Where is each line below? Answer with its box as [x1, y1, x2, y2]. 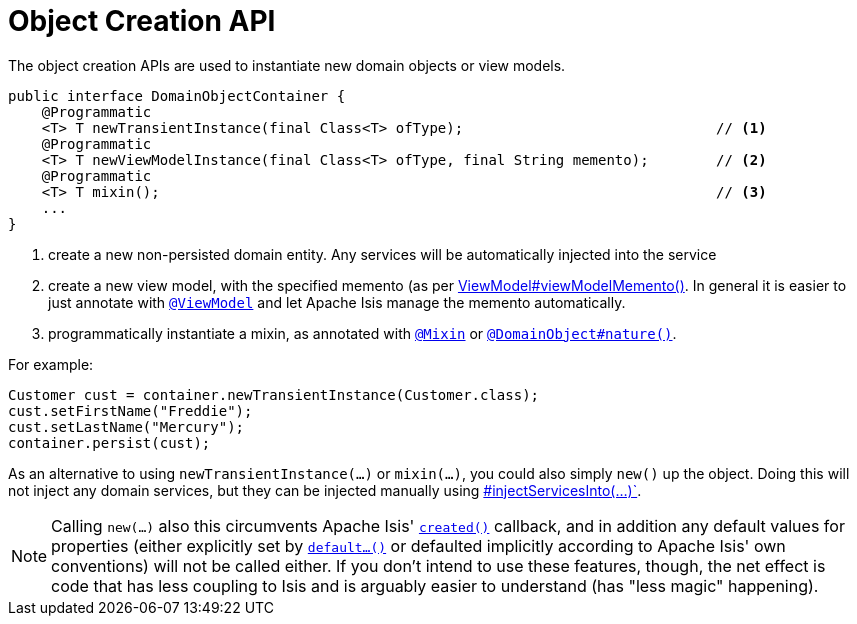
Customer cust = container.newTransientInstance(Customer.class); [8, 386, 540, 403]
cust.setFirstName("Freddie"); [8, 402, 253, 419]
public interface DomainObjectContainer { [8, 87, 346, 104]
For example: [8, 355, 94, 373]
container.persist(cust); [8, 434, 211, 451]
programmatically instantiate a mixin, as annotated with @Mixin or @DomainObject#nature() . [48, 324, 677, 342]
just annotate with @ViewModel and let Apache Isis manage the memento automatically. [48, 293, 626, 311]
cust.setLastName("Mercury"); [8, 418, 245, 435]
